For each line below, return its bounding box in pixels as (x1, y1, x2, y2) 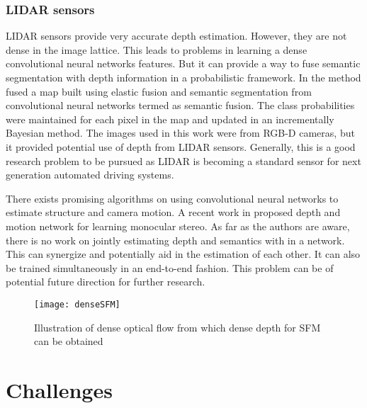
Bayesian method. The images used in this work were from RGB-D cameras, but (6, 125, 355, 140)
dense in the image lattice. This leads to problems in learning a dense (6, 42, 307, 57)
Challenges (6, 375, 113, 404)
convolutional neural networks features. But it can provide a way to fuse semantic (6, 56, 361, 71)
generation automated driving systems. (6, 167, 174, 182)
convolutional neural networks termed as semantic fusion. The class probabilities (6, 98, 355, 113)
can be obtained (34, 334, 103, 348)
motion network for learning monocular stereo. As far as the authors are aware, (6, 218, 350, 233)
